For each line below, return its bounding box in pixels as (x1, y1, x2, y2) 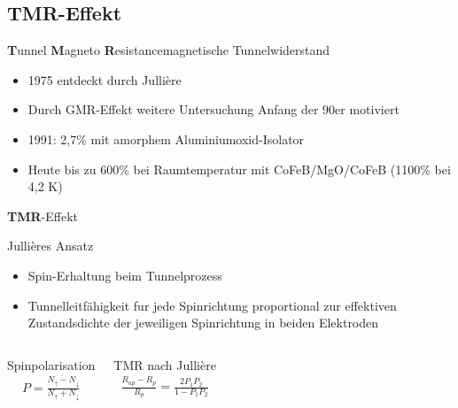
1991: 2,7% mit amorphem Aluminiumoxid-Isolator (27, 129, 305, 148)
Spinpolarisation (7, 355, 96, 373)
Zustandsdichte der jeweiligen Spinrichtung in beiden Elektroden (27, 313, 379, 332)
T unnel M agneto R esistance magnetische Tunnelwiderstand (7, 41, 330, 59)
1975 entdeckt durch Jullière (27, 70, 182, 89)
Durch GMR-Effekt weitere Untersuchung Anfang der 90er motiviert (27, 100, 400, 119)
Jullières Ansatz (7, 236, 94, 255)
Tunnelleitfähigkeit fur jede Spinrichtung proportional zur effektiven (27, 296, 397, 314)
